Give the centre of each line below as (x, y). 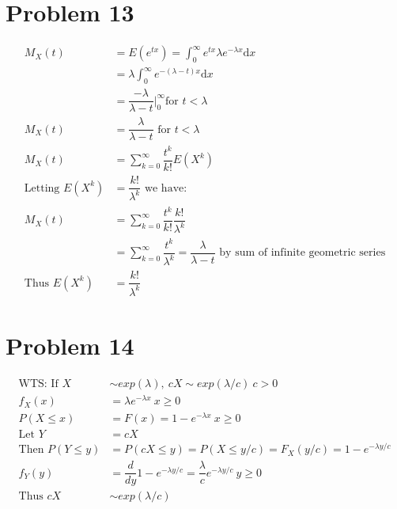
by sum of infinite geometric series (302, 253)
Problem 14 (70, 345)
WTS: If (38, 384)
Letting (42, 188)
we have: (166, 188)
